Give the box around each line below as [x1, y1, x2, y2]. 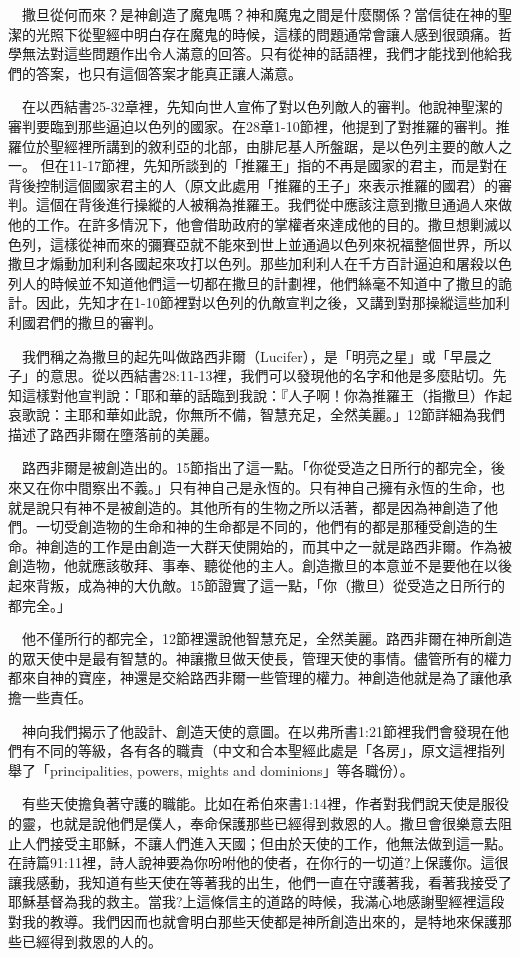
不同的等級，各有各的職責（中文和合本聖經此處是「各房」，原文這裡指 [35, 740, 491, 761]
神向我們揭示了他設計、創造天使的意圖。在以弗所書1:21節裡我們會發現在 [21, 720, 495, 741]
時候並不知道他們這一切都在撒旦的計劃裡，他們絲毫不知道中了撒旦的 [49, 272, 498, 293]
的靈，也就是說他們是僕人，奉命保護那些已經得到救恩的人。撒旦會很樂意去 [8, 812, 498, 833]
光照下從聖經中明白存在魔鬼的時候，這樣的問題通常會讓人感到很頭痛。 [35, 23, 498, 44]
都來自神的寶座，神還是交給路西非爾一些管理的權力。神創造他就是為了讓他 [8, 667, 498, 688]
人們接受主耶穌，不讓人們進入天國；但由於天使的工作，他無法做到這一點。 [21, 832, 512, 853]
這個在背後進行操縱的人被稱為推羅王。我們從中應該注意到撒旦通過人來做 [35, 194, 512, 215]
